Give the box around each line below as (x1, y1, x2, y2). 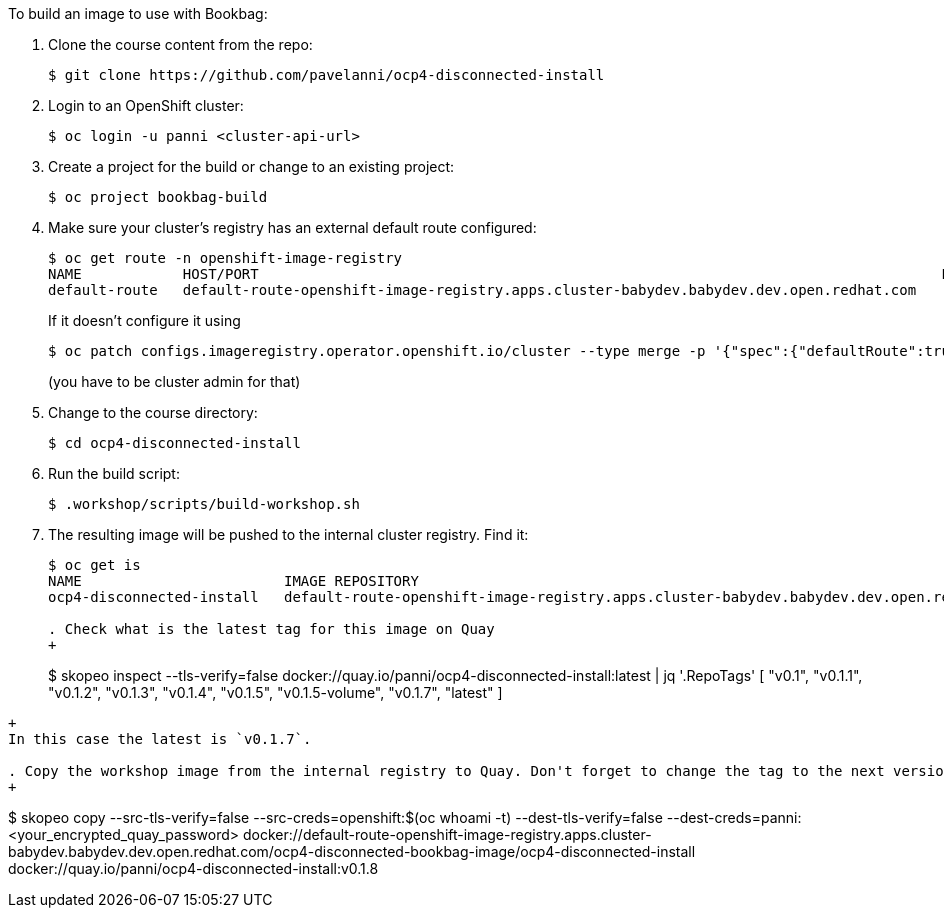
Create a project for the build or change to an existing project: (48, 158, 455, 175)
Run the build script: (48, 465, 180, 482)
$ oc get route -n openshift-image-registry (48, 250, 403, 266)
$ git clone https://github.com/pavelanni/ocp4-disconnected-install (48, 67, 605, 83)
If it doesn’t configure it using (48, 312, 241, 329)
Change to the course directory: (48, 404, 258, 421)
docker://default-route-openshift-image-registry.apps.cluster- (242, 826, 652, 843)
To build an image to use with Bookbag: (8, 5, 268, 22)
